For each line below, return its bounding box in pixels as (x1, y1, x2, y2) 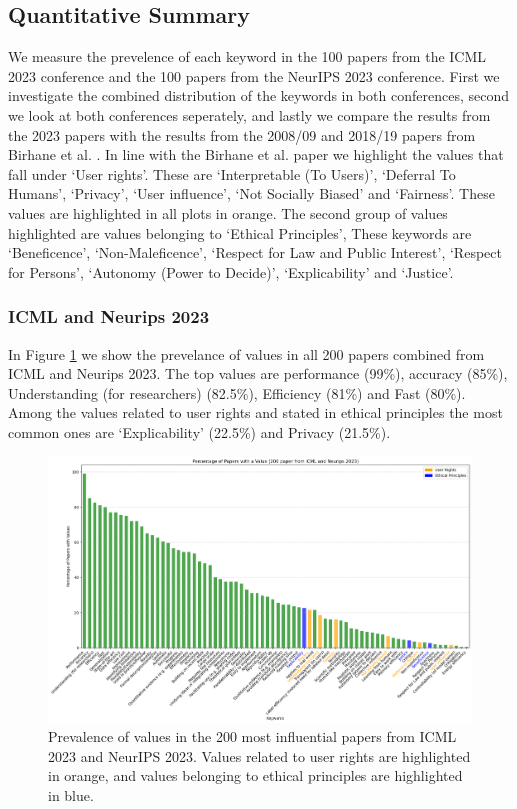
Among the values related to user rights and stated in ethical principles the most (8, 402, 503, 423)
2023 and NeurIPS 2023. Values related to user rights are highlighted (48, 745, 471, 766)
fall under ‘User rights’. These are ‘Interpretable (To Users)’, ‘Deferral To (8, 163, 456, 184)
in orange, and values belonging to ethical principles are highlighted (48, 765, 463, 786)
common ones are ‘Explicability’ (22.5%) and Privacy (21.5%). (8, 421, 391, 442)
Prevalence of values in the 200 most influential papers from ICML (48, 726, 457, 747)
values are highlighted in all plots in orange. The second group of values (8, 202, 448, 223)
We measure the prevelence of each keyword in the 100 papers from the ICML (8, 46, 487, 67)
